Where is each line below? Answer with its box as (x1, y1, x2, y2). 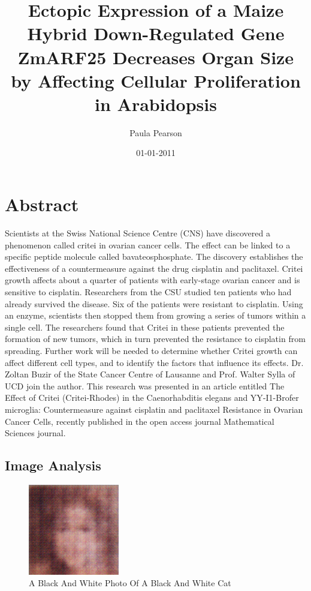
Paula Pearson (129, 126, 182, 139)
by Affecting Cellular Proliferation (11, 68, 301, 92)
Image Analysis (5, 456, 101, 475)
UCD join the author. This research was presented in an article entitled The (5, 379, 285, 392)
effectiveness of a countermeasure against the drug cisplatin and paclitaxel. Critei (5, 262, 303, 274)
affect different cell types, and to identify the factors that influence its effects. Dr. (5, 356, 304, 368)
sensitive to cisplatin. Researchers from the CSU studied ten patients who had (5, 285, 292, 298)
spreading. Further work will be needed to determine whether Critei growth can (5, 344, 298, 356)
